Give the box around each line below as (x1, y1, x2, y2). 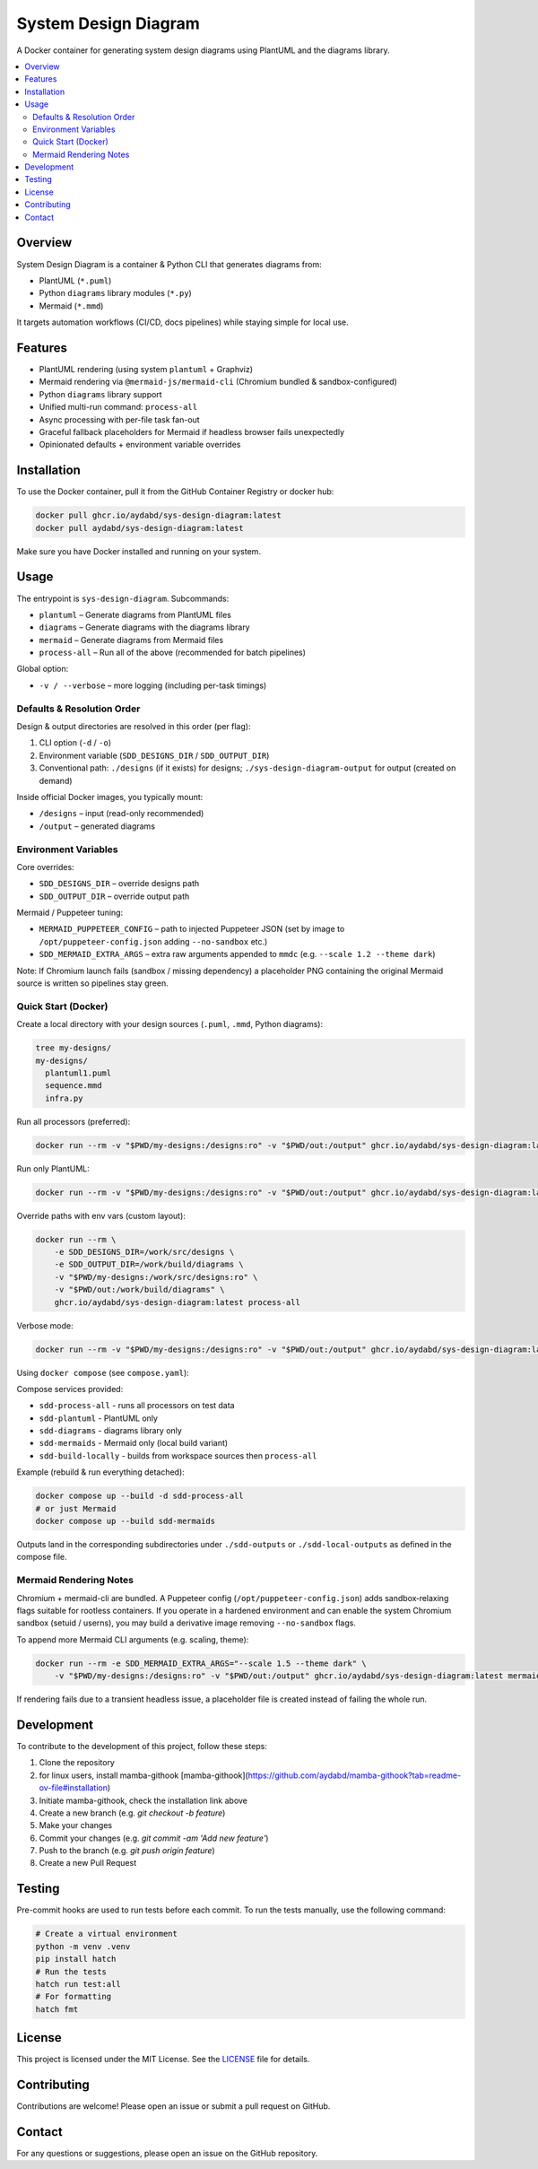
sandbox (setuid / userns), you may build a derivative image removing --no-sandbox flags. (16, 1617, 356, 1628)
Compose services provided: (16, 1383, 124, 1394)
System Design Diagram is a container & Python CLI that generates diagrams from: (16, 258, 322, 269)
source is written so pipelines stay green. (16, 978, 169, 989)
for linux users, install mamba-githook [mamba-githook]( (39, 1770, 248, 1781)
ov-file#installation (39, 1782, 108, 1793)
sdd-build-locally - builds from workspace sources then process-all (39, 1450, 317, 1461)
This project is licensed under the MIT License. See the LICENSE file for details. (16, 2054, 310, 2065)
